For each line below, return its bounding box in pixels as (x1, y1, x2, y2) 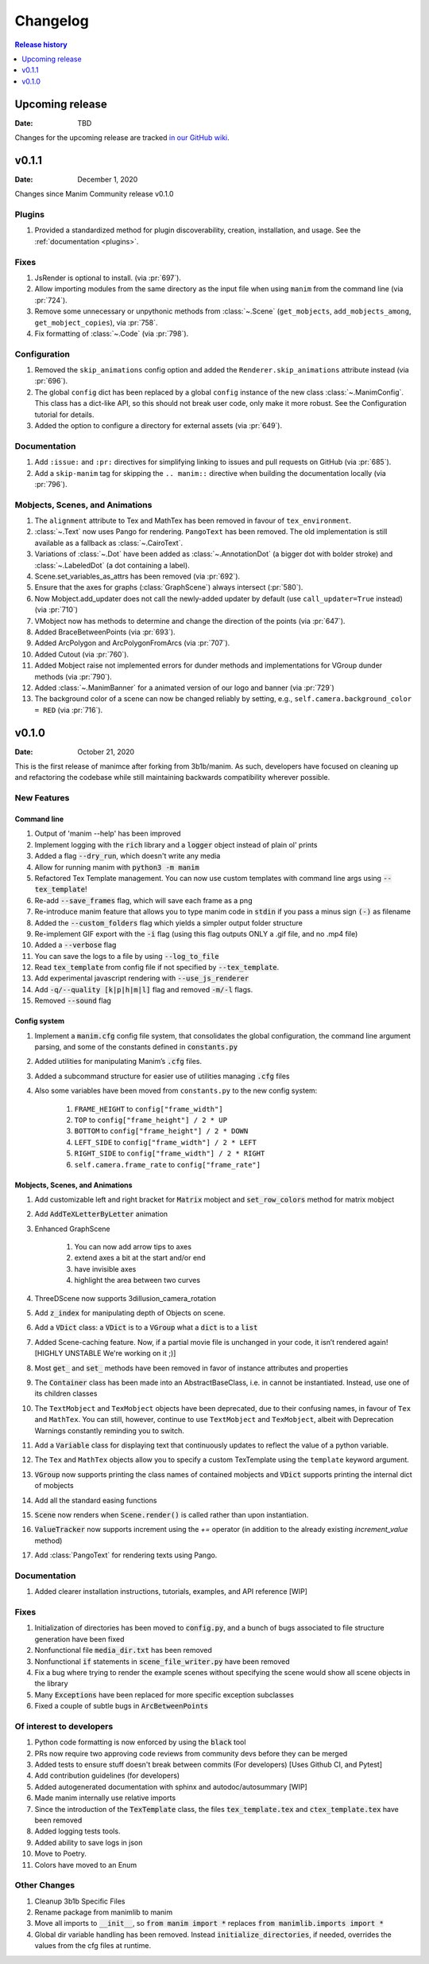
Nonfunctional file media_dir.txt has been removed (34, 1646, 212, 1655)
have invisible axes (74, 1264, 137, 1273)
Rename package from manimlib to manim (34, 1907, 173, 1917)
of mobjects (34, 1481, 75, 1491)
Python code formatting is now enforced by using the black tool (34, 1737, 246, 1747)
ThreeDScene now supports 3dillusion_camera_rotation (34, 1293, 217, 1303)
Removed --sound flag (34, 996, 111, 1006)
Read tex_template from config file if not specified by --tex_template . (34, 963, 280, 972)
